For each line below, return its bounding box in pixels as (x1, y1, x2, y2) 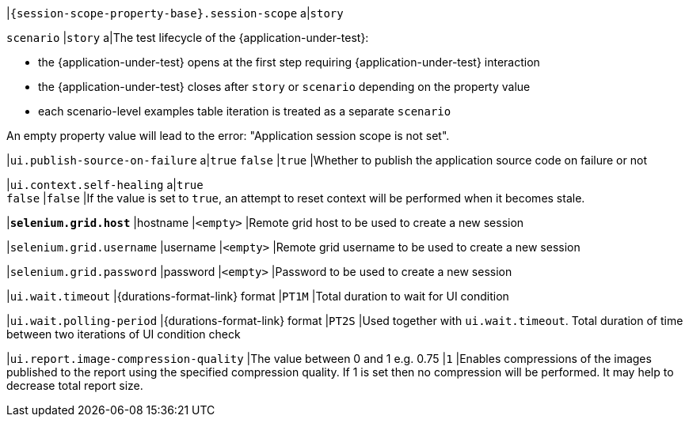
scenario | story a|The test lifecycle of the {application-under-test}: (6, 31, 369, 44)
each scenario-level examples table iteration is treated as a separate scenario (38, 104, 451, 118)
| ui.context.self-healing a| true (6, 178, 204, 191)
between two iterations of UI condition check (6, 327, 241, 341)
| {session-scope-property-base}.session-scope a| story (6, 6, 344, 20)
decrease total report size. (6, 379, 143, 392)
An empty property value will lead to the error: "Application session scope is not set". (6, 129, 450, 142)
